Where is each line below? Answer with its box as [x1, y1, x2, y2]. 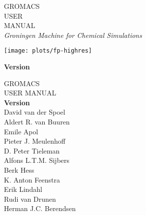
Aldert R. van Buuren [4, 117, 70, 126]
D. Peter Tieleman [4, 145, 60, 155]
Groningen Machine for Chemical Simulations [4, 30, 142, 40]
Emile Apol [4, 126, 38, 136]
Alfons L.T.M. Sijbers [4, 155, 70, 165]
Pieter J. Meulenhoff [4, 136, 65, 146]
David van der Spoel [4, 107, 65, 117]
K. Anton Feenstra [4, 174, 60, 184]
